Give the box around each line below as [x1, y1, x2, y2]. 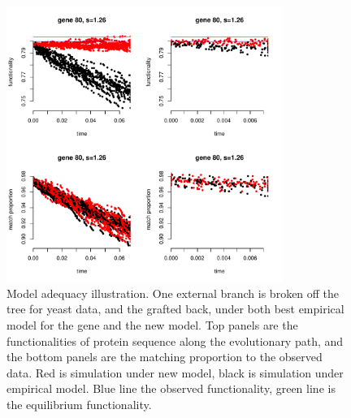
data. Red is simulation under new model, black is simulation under [6, 364, 344, 381]
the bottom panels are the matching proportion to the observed [6, 348, 323, 365]
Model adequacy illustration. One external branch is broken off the [6, 284, 340, 301]
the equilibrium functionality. [6, 395, 152, 412]
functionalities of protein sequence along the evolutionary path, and [6, 332, 344, 349]
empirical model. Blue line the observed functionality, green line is [6, 380, 336, 397]
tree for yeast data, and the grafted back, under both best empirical [6, 300, 344, 317]
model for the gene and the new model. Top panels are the [6, 316, 298, 333]
